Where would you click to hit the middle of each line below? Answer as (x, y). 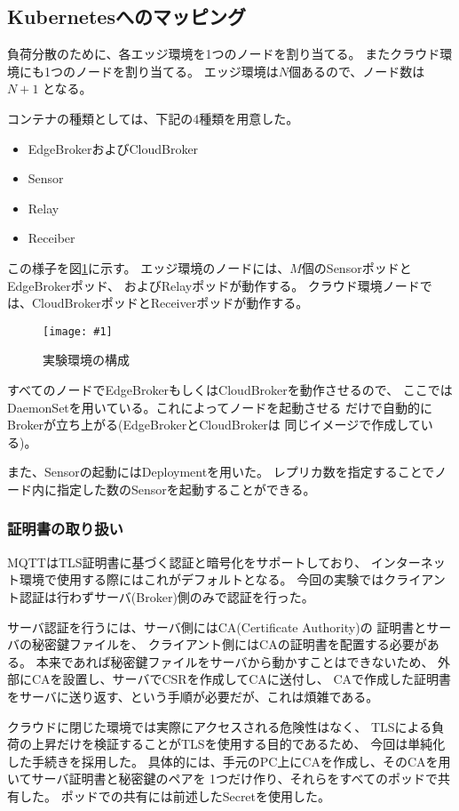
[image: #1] (78, 331)
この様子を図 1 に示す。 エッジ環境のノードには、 (149, 267)
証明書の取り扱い (65, 529)
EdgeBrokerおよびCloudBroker (113, 148)
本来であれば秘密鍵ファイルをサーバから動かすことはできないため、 (235, 661)
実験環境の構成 (86, 360)
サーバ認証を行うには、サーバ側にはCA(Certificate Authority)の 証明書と (217, 626)
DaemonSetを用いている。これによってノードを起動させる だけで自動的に (220, 407)
